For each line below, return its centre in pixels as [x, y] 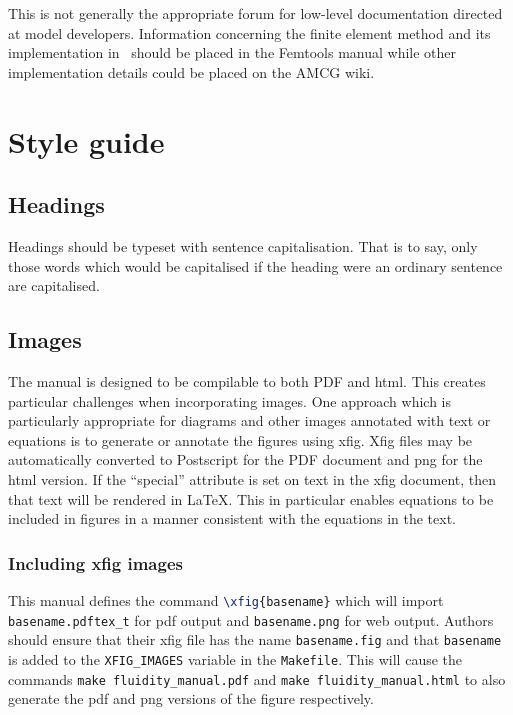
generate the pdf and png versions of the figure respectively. [191, 698]
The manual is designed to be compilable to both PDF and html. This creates [247, 380]
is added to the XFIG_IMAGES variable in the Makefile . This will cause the [235, 658]
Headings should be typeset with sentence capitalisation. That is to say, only [243, 245]
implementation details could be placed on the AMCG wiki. [191, 71]
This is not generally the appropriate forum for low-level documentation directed [255, 13]
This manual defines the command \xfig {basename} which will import [226, 599]
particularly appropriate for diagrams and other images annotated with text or [249, 420]
